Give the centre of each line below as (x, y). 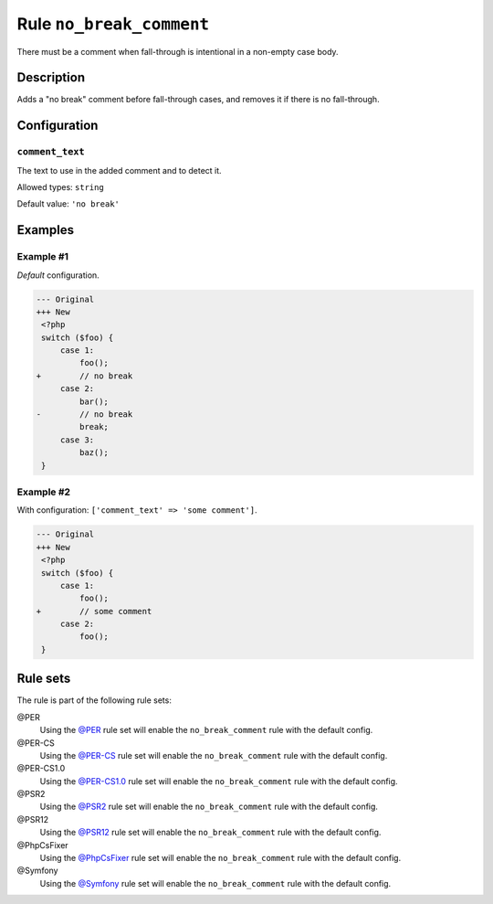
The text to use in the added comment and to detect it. (120, 170)
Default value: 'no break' (68, 204)
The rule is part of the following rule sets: (94, 700)
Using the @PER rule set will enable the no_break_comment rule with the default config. (206, 730)
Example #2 (44, 492)
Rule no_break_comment (113, 24)
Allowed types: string (60, 187)
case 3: (77, 440)
